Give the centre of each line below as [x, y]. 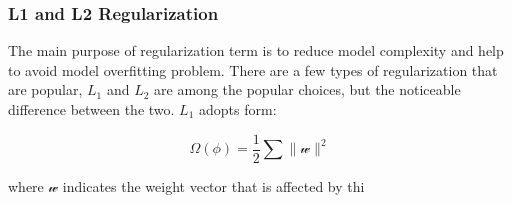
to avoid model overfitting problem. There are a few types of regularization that [253, 69]
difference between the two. [91, 109]
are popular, [45, 89]
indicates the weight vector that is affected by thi [213, 185]
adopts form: [238, 109]
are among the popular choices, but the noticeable [307, 89]
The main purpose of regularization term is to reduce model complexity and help [256, 50]
